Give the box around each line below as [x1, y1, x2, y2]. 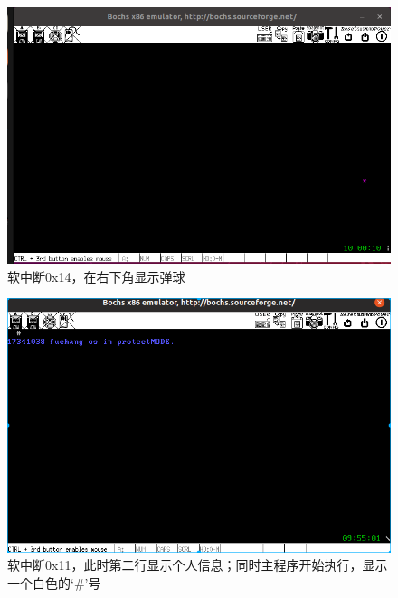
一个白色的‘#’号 [7, 573, 101, 592]
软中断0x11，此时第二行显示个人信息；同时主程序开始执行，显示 [7, 555, 388, 574]
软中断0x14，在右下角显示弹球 [7, 266, 185, 285]
